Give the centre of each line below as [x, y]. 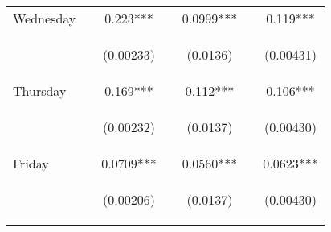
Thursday [40, 91]
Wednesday [45, 18]
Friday [31, 163]
